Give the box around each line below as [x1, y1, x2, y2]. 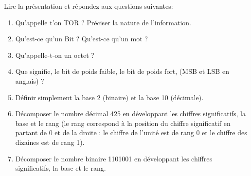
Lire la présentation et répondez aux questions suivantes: [4, 1, 173, 11]
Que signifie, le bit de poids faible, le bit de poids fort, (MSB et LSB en [15, 66, 229, 76]
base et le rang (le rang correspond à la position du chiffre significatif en [15, 118, 231, 128]
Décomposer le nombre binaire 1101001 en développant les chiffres [15, 153, 213, 163]
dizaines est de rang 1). [15, 137, 85, 147]
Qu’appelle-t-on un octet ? [15, 50, 94, 60]
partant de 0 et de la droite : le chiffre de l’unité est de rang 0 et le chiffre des [15, 127, 247, 138]
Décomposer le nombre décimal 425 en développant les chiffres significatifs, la [15, 108, 246, 119]
